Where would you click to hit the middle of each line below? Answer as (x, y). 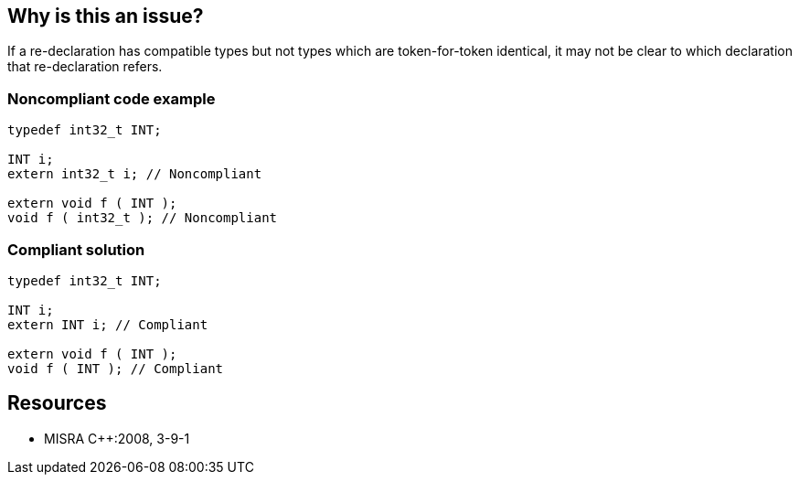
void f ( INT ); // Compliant (116, 368)
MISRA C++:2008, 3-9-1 (117, 438)
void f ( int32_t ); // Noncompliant (143, 218)
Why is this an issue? (106, 16)
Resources (57, 403)
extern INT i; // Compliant (108, 324)
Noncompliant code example (112, 98)
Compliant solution (76, 249)
